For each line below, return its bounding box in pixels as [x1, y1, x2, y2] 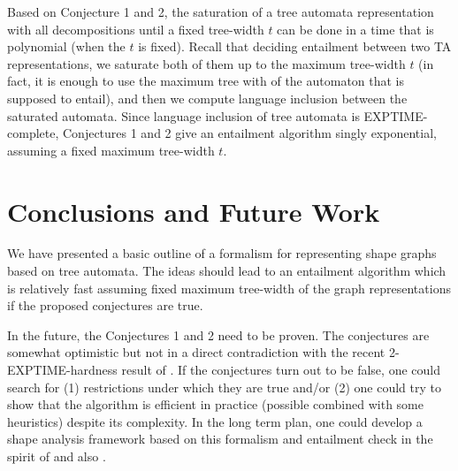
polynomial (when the [7, 37, 126, 56]
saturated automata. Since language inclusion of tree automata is [7, 106, 360, 125]
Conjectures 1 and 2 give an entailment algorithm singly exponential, [62, 124, 437, 142]
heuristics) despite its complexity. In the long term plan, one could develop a [7, 412, 423, 430]
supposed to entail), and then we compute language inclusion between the [7, 88, 408, 107]
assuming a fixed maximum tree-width [7, 141, 215, 159]
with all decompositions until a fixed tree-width [7, 19, 264, 38]
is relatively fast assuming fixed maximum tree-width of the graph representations [7, 278, 451, 297]
